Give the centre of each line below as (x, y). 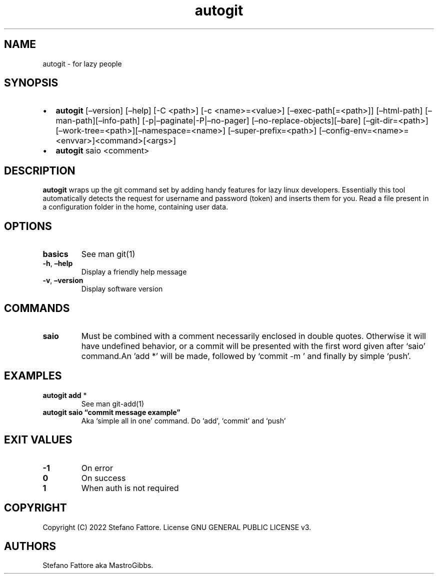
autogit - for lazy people (82, 63)
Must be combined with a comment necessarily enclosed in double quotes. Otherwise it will (253, 336)
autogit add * (65, 395)
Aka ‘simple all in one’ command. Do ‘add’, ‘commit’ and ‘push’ (183, 420)
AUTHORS (30, 546)
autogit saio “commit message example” (111, 412)
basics (55, 254)
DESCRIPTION (40, 170)
